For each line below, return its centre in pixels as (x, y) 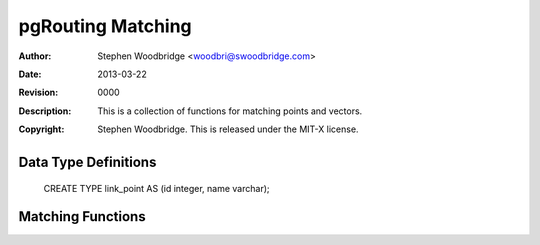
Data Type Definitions (87, 161)
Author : (35, 56)
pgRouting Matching (105, 26)
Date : (30, 74)
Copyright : (41, 129)
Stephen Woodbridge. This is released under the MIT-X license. (228, 129)
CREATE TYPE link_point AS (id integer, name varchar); (156, 188)
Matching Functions (82, 216)
